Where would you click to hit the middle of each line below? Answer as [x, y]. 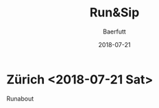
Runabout [20, 98]
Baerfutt [114, 31]
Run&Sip [114, 13]
